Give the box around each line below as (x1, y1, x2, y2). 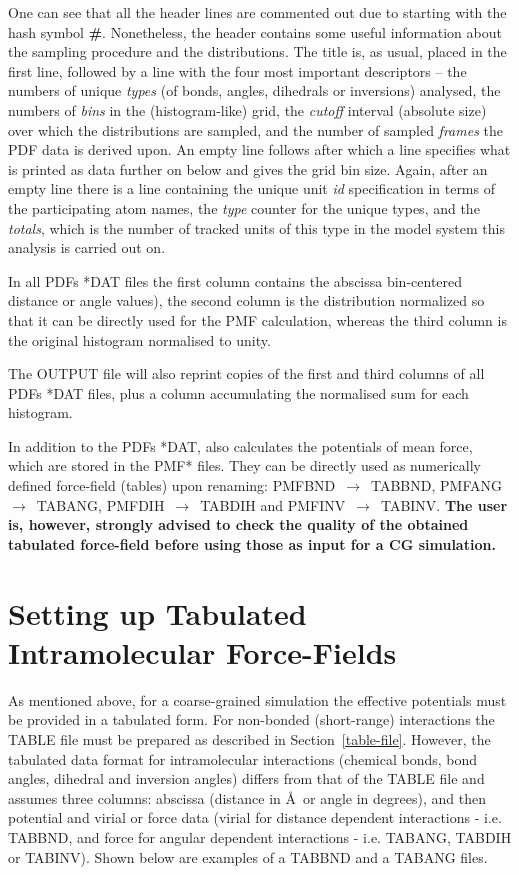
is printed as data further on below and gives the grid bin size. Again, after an (8, 158, 488, 179)
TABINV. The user (380, 494, 508, 515)
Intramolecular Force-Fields (8, 631, 397, 672)
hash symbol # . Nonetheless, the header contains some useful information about (8, 21, 502, 42)
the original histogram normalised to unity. (8, 329, 271, 350)
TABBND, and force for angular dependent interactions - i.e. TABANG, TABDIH (8, 826, 512, 847)
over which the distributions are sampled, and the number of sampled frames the (8, 119, 503, 140)
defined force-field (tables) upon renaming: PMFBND (8, 475, 336, 496)
